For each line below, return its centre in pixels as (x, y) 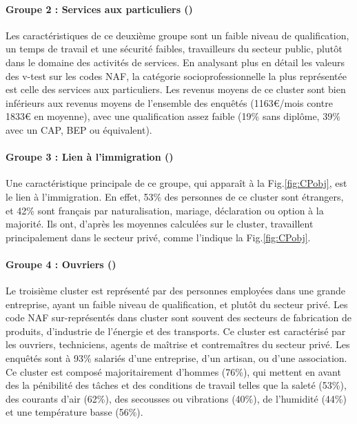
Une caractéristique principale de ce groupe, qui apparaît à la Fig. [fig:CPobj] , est (176, 183)
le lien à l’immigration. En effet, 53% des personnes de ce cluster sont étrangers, (175, 196)
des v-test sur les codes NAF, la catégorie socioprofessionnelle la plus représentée (176, 75)
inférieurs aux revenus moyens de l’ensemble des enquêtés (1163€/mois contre (169, 102)
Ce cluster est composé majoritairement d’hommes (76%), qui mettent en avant (173, 371)
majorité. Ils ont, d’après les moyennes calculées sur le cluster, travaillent (160, 224)
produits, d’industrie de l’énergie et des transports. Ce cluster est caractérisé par (176, 331)
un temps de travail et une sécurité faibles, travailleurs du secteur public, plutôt (174, 49)
